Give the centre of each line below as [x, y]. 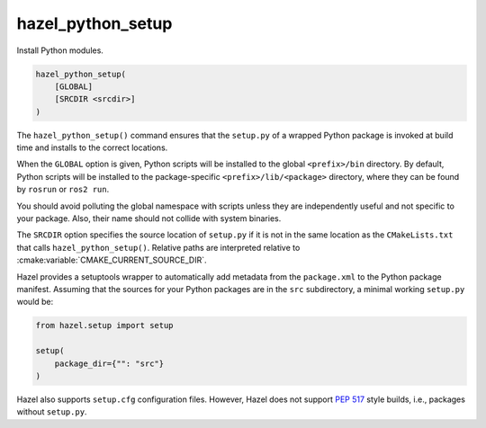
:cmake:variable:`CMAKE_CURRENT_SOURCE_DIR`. [112, 260]
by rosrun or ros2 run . [63, 190]
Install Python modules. [60, 50]
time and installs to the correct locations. [92, 147]
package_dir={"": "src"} [109, 363]
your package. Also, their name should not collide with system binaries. [149, 218]
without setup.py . [52, 412]
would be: [35, 302]
